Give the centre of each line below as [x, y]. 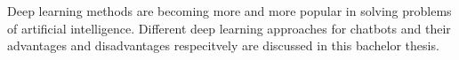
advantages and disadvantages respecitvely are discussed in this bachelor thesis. [223, 45]
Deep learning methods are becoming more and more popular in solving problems [229, 11]
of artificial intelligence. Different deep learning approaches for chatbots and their [229, 28]
